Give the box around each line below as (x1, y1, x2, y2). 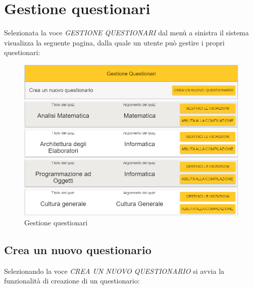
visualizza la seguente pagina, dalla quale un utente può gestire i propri (4, 37, 225, 47)
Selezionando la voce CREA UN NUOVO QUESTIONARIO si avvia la (4, 265, 225, 276)
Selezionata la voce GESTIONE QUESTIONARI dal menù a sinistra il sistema (4, 27, 249, 38)
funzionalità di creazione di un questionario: (4, 275, 140, 286)
